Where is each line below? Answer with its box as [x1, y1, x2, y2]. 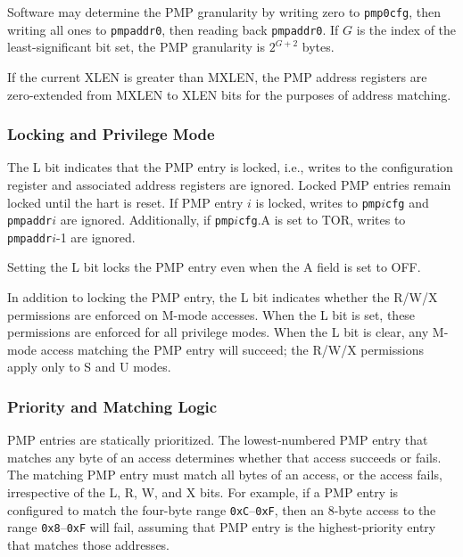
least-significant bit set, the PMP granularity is [7, 37, 265, 56]
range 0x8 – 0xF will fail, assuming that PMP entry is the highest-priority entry [7, 518, 436, 537]
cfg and [385, 192, 429, 211]
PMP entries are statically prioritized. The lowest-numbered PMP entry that [7, 430, 428, 449]
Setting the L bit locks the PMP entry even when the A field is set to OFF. [7, 258, 421, 276]
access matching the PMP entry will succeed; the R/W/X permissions [40, 340, 424, 358]
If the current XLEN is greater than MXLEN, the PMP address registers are [7, 67, 427, 86]
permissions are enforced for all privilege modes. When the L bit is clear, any [7, 323, 429, 341]
